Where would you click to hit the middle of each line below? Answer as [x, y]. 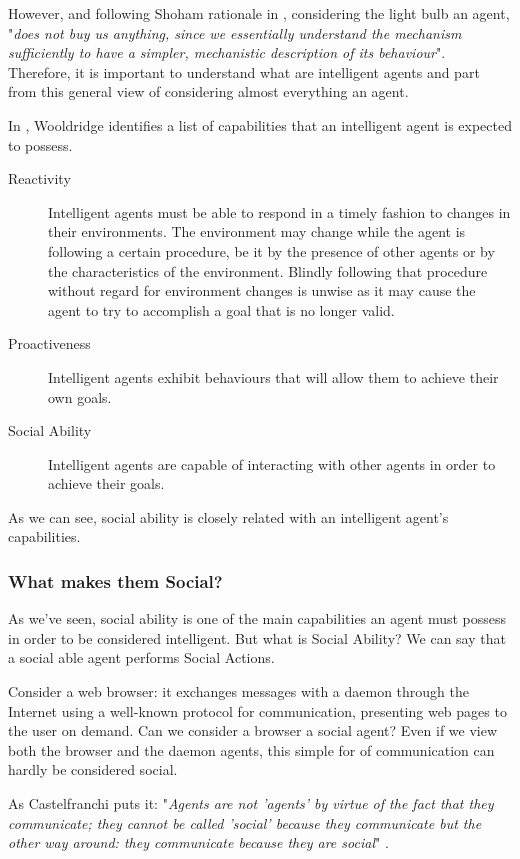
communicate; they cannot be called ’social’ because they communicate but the [245, 822]
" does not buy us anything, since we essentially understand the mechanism [235, 32]
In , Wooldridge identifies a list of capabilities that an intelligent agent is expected [260, 124]
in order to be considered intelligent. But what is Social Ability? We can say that [257, 637]
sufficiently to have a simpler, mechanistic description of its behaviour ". [227, 52]
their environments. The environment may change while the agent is [257, 231]
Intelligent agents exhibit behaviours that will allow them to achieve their [273, 376]
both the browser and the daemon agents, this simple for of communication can [251, 749]
